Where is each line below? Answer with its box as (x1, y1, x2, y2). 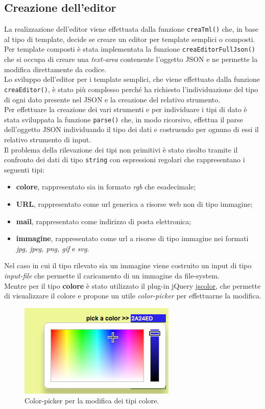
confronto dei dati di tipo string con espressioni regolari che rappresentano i (4, 154, 245, 165)
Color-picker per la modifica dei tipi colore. (25, 395, 159, 406)
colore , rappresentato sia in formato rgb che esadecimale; (16, 181, 196, 192)
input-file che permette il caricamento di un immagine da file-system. (4, 270, 220, 281)
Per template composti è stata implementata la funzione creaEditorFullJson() (4, 44, 255, 54)
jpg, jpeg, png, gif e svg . (16, 243, 89, 253)
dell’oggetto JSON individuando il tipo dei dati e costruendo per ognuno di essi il (4, 124, 259, 135)
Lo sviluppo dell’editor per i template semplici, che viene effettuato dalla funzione (4, 74, 260, 84)
